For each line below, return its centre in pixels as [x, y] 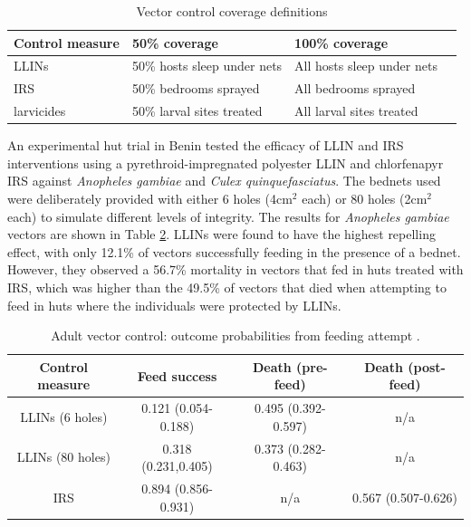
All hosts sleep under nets [366, 66]
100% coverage [341, 42]
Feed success [177, 375]
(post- [427, 366]
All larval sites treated [356, 111]
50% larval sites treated [197, 111]
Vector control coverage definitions [232, 11]
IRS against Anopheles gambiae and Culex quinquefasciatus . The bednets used [224, 181]
